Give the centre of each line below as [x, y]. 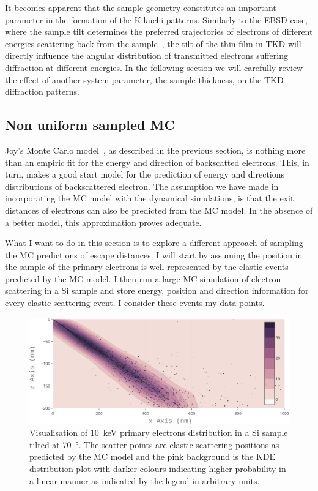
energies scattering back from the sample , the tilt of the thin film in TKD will [153, 43]
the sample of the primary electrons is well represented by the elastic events [147, 267]
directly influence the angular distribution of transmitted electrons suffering [146, 55]
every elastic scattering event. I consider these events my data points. [135, 303]
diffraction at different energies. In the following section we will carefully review [154, 67]
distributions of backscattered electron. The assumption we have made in [142, 186]
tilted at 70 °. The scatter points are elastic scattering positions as [154, 444]
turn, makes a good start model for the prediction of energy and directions [145, 174]
